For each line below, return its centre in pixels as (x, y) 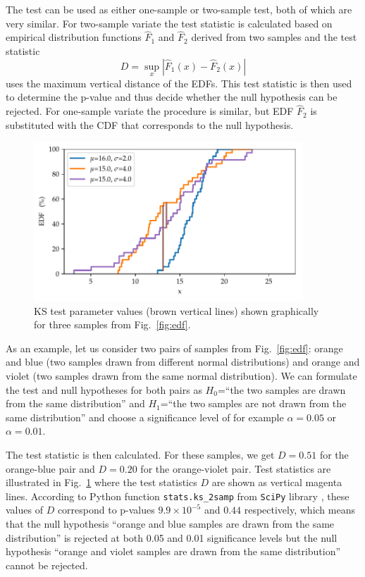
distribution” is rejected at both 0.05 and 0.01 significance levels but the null (172, 537)
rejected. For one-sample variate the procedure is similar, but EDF (150, 111)
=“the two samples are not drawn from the (253, 403)
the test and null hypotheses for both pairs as (104, 389)
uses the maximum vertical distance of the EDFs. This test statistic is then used (179, 83)
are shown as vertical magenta (277, 482)
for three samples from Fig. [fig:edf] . (112, 324)
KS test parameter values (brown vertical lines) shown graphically (177, 310)
